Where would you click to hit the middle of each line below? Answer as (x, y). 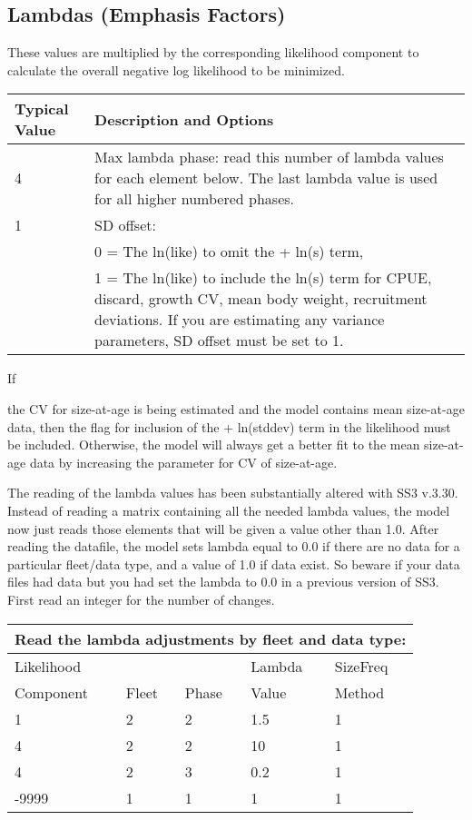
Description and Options (184, 119)
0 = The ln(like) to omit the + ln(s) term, (229, 252)
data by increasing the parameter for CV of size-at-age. (183, 462)
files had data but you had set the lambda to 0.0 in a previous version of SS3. (223, 582)
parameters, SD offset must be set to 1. (219, 341)
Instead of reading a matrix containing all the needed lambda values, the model (229, 510)
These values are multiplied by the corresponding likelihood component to (213, 52)
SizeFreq (361, 666)
